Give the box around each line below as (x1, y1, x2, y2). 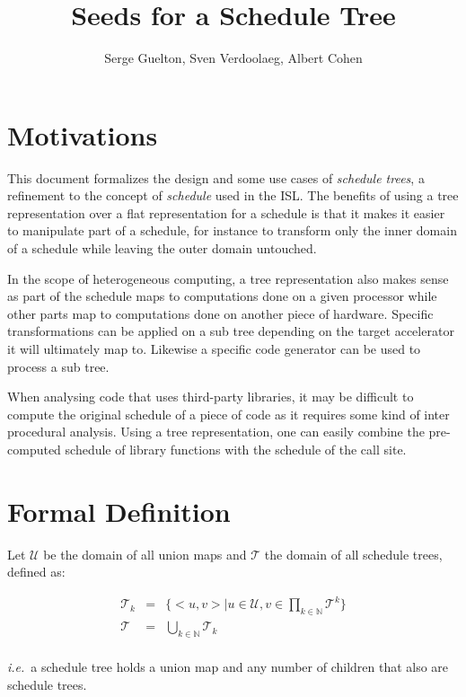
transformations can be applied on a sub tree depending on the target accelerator (7, 322, 454, 340)
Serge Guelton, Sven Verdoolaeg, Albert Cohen (104, 49, 363, 67)
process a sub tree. (7, 357, 110, 375)
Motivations (7, 116, 158, 153)
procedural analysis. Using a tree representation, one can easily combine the (7, 422, 425, 441)
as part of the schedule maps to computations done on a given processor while (7, 287, 437, 305)
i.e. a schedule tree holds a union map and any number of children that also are (7, 657, 449, 676)
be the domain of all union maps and (43, 544, 247, 563)
